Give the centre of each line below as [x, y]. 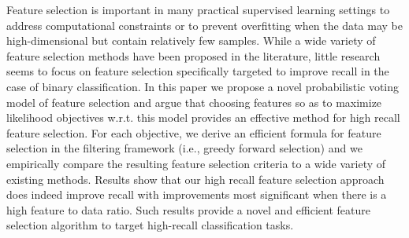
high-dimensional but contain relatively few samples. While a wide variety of [191, 40]
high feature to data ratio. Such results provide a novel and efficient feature [188, 209]
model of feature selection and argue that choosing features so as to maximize [194, 102]
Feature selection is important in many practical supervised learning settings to [198, 9]
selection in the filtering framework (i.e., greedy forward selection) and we [184, 148]
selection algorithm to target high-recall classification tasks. [150, 225]
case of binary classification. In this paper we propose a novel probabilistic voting [203, 86]
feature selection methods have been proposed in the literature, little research [193, 55]
